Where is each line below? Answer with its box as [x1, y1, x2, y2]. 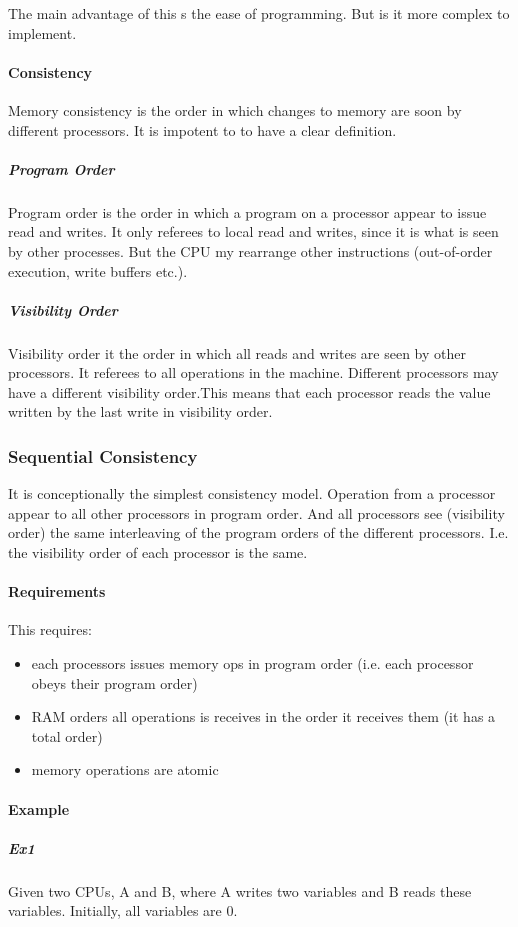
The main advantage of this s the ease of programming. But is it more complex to [8, 3, 510, 23]
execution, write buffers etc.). [8, 260, 188, 281]
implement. [8, 22, 77, 43]
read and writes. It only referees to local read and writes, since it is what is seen [8, 221, 499, 242]
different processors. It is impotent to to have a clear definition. [8, 119, 397, 140]
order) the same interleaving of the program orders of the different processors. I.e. [8, 522, 509, 543]
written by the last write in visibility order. [8, 401, 273, 422]
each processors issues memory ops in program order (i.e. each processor [31, 653, 474, 674]
